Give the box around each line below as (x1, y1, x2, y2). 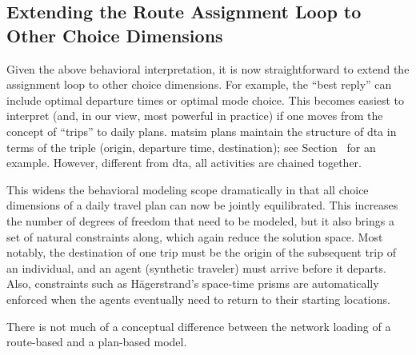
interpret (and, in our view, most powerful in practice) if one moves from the (6, 107, 383, 124)
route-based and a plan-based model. (6, 333, 187, 350)
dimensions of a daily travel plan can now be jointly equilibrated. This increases (6, 197, 398, 213)
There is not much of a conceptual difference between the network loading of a (6, 317, 391, 334)
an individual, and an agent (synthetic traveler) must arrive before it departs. (6, 259, 386, 276)
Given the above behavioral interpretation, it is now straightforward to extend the (6, 60, 410, 77)
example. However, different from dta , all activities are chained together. (6, 154, 362, 171)
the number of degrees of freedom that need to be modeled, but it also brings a (6, 212, 394, 229)
